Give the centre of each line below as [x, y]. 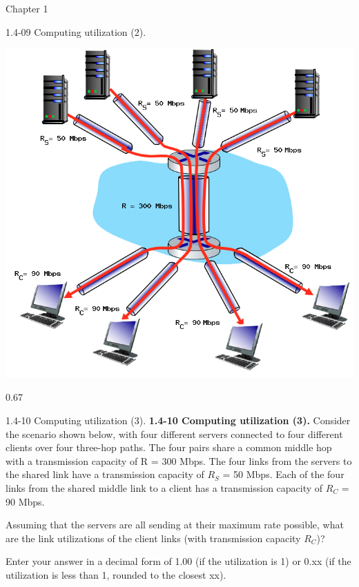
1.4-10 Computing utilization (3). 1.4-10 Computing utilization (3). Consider [178, 420]
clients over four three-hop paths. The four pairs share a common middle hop [169, 447]
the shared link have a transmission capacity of [105, 474]
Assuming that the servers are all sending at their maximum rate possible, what [175, 525]
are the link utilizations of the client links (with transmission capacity [153, 538]
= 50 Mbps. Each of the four [283, 474]
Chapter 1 [27, 8]
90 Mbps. [25, 501]
